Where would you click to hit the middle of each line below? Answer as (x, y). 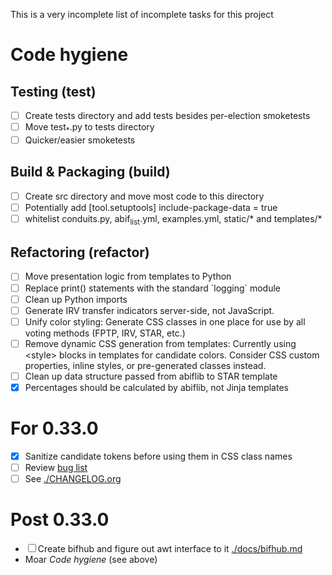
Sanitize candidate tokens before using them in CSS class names (158, 456)
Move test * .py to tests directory (89, 128)
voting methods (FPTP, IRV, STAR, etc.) (105, 333)
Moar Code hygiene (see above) (91, 560)
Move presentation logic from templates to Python (128, 276)
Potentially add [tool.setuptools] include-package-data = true (151, 207)
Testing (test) (53, 91)
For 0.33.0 (54, 428)
